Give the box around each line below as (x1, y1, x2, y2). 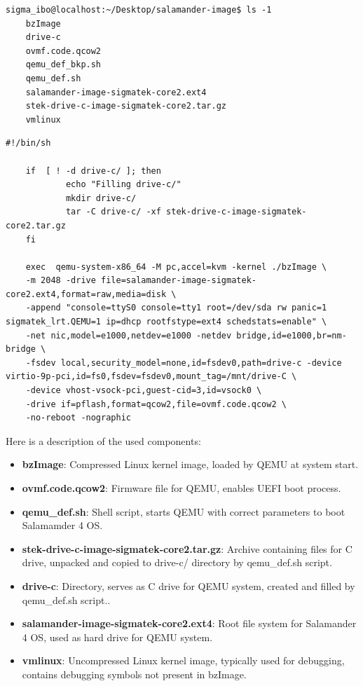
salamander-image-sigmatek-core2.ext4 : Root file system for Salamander (22, 616, 357, 631)
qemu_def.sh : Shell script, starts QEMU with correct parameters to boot (22, 504, 345, 519)
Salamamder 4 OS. (22, 518, 103, 533)
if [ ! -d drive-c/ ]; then (25, 165, 161, 176)
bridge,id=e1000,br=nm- (236, 330, 347, 341)
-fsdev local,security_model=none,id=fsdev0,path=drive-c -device (25, 357, 342, 368)
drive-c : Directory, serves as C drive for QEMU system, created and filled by (22, 578, 355, 593)
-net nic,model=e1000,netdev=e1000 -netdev (25, 330, 232, 341)
